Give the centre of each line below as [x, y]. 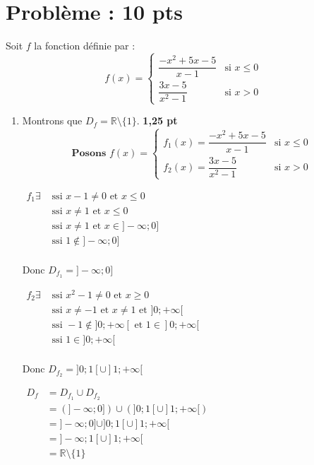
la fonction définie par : [85, 46]
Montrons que [52, 120]
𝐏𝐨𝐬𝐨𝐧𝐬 [89, 153]
